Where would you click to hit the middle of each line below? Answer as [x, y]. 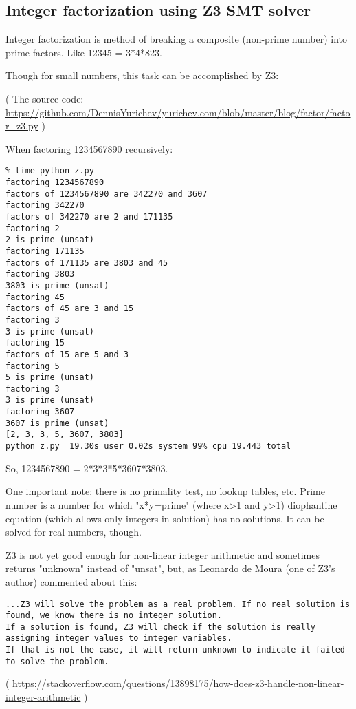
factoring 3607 [40, 412]
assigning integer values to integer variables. [119, 638]
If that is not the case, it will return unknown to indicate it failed [175, 650]
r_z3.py [22, 126]
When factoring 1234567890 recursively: [89, 148]
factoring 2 [33, 228]
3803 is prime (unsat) [57, 285]
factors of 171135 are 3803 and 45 [87, 263]
